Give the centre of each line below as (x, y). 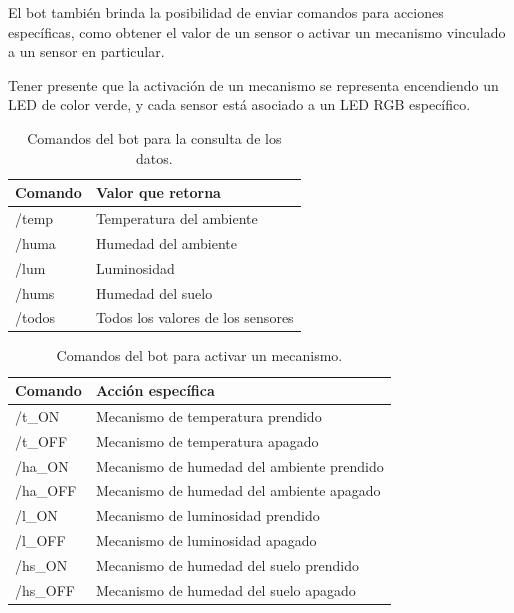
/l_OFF (40, 540)
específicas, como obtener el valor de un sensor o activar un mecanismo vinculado (257, 31)
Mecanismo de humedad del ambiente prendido (239, 465)
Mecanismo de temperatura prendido (208, 415)
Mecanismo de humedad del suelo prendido (227, 564)
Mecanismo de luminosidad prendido (207, 515)
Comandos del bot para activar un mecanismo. (199, 355)
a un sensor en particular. (86, 51)
